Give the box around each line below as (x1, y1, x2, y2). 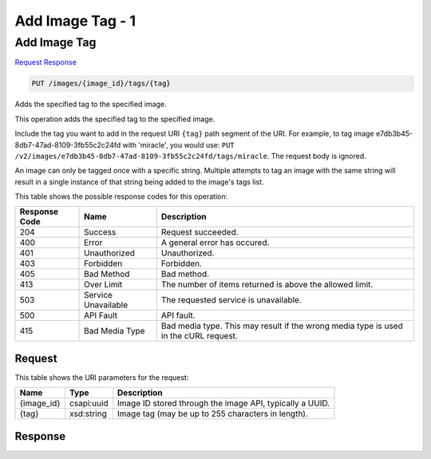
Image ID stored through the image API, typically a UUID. (117, 398, 330, 409)
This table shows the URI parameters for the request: (14, 373, 189, 382)
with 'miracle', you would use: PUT (122, 140, 235, 149)
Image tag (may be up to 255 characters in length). (117, 408, 309, 419)
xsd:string (69, 408, 107, 419)
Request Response (14, 57, 77, 67)
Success (84, 227, 117, 238)
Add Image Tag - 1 (14, 12, 136, 30)
